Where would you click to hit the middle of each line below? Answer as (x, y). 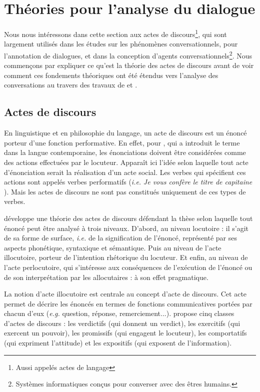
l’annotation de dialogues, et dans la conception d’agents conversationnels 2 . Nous (128, 54)
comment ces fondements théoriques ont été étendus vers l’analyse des (111, 75)
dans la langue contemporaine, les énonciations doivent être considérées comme (125, 152)
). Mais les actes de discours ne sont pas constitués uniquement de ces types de (125, 191)
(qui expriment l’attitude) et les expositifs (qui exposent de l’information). (118, 343)
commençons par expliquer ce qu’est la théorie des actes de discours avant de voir (129, 65)
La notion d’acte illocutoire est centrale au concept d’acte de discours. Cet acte (125, 294)
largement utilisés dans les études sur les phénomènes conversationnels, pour (121, 44)
